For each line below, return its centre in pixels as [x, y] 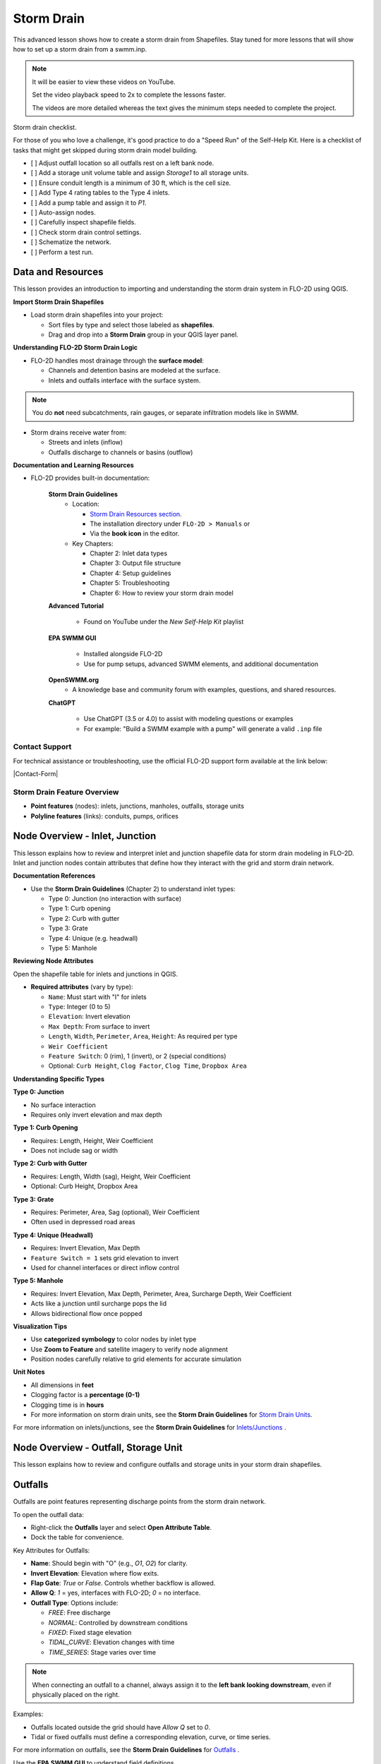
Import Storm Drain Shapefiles [59, 302]
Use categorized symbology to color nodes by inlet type [114, 1339]
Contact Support [42, 747]
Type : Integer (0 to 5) [79, 1006]
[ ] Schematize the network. [71, 242]
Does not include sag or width [74, 1151]
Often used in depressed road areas [83, 1222]
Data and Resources [58, 272]
